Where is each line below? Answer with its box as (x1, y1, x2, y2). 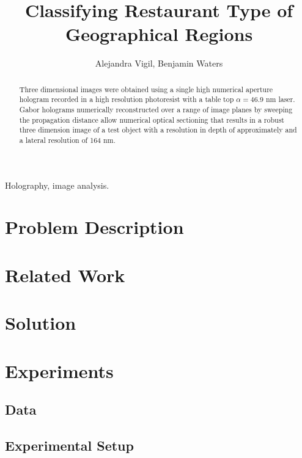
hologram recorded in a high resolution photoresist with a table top (19, 94, 234, 104)
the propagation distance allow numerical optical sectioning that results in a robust (19, 114, 284, 125)
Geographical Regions (65, 21, 253, 46)
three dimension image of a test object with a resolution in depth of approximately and (19, 125, 297, 135)
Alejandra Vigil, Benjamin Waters (95, 57, 223, 70)
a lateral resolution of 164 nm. (19, 134, 116, 145)
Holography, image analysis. (5, 178, 109, 191)
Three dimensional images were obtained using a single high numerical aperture (19, 84, 273, 94)
